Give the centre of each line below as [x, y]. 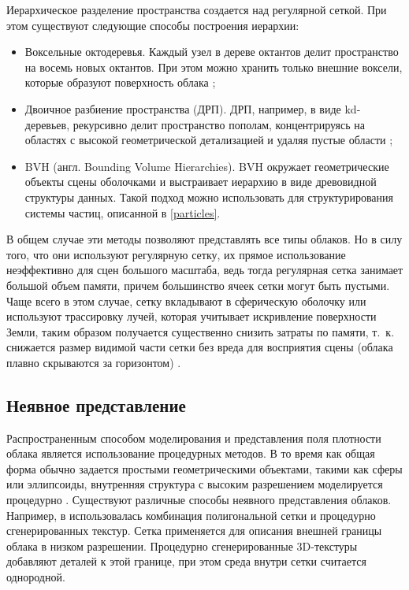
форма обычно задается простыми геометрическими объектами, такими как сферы [204, 468]
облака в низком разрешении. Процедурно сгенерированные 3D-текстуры [182, 545]
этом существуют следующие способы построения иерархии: [153, 25]
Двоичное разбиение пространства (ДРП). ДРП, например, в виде [183, 108]
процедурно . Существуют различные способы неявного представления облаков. [199, 500]
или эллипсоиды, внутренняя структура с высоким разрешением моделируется [195, 484]
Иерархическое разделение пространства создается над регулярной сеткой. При [197, 9]
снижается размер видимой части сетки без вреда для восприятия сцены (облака [200, 347]
